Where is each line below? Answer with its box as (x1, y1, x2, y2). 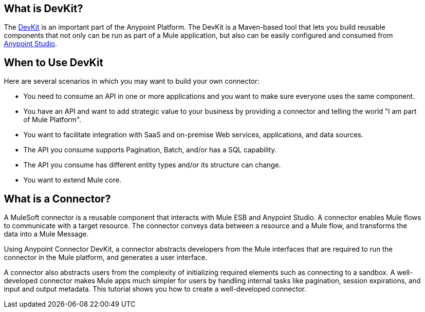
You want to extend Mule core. (23, 176, 122, 184)
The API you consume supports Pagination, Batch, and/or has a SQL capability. (23, 146, 277, 154)
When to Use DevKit (4, 56, 103, 69)
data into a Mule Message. (4, 230, 89, 239)
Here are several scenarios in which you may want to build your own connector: (4, 77, 259, 86)
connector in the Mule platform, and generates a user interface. (4, 253, 207, 262)
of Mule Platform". (23, 115, 81, 124)
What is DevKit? (4, 2, 83, 15)
